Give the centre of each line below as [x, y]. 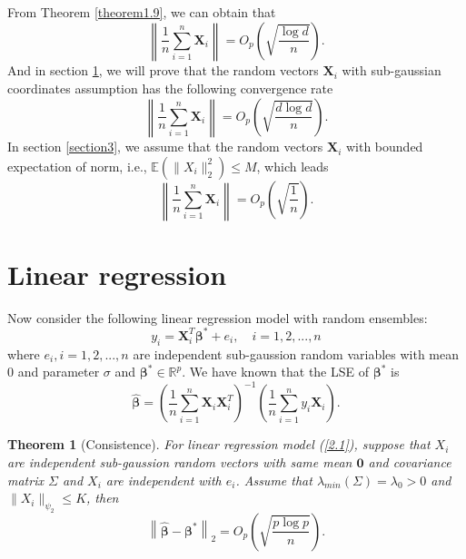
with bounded [384, 147]
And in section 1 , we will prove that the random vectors [163, 70]
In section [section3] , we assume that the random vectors [165, 147]
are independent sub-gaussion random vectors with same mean [180, 461]
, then [103, 498]
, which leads [292, 166]
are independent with [164, 480]
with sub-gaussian [392, 70]
